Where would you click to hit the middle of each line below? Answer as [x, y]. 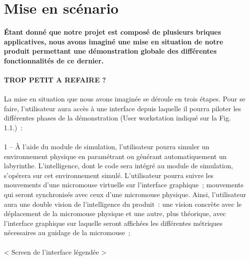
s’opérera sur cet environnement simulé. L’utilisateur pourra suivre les [109, 175]
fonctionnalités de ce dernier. [54, 60]
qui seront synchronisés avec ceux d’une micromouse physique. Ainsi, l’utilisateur [125, 194]
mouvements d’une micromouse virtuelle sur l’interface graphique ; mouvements [124, 185]
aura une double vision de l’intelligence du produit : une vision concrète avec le [123, 204]
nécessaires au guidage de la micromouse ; [67, 232]
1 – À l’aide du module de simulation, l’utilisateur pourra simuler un [107, 147]
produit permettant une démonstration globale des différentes [110, 51]
